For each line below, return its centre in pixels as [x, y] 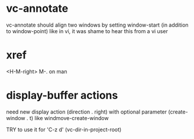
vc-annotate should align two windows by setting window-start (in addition [97, 25]
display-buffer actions [62, 96]
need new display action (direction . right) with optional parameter [87, 112]
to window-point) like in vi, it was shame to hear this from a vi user [87, 31]
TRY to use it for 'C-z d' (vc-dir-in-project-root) [64, 130]
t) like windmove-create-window [69, 118]
